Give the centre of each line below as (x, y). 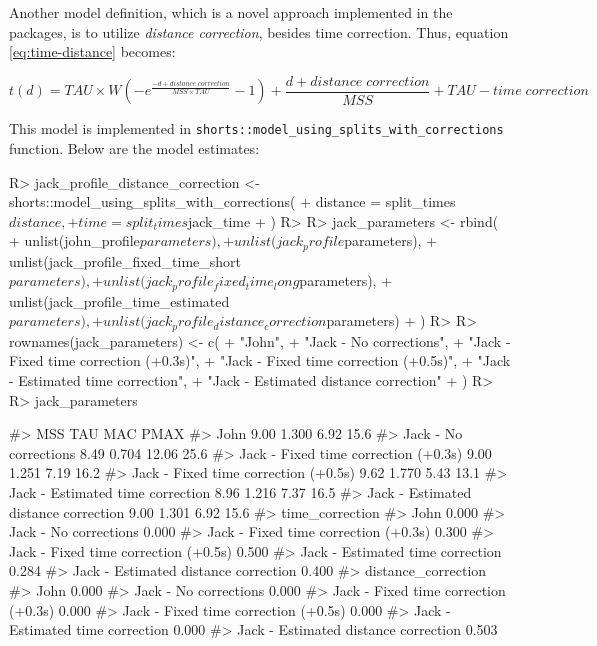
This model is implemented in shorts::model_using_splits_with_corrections (256, 128)
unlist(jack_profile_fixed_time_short (125, 260)
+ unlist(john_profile (74, 240)
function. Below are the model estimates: (134, 147)
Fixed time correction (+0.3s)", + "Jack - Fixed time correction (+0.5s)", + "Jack (260, 360)
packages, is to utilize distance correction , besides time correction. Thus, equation (259, 31)
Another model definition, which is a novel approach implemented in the (231, 12)
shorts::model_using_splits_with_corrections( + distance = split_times (232, 201)
